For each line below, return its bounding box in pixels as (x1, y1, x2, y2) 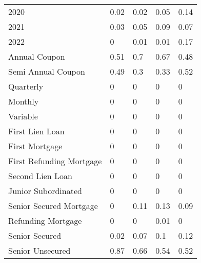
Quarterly (8, 80, 44, 92)
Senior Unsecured (8, 244, 71, 256)
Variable (8, 110, 38, 122)
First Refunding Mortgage (8, 155, 102, 167)
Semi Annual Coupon (8, 65, 85, 77)
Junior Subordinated (8, 185, 82, 197)
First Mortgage (8, 140, 63, 152)
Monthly (8, 95, 39, 107)
